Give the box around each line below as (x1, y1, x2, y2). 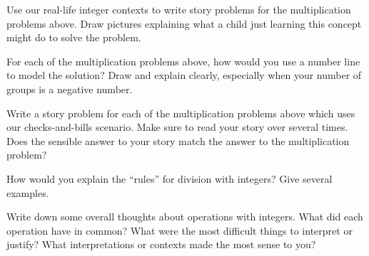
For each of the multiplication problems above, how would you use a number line (6, 53, 360, 68)
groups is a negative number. (6, 81, 133, 96)
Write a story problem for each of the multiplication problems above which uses (6, 105, 355, 120)
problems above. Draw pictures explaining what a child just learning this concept (6, 16, 362, 31)
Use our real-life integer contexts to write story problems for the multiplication (6, 2, 351, 16)
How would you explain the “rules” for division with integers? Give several (6, 171, 333, 186)
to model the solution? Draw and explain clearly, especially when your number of (6, 68, 362, 82)
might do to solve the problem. (6, 30, 141, 45)
